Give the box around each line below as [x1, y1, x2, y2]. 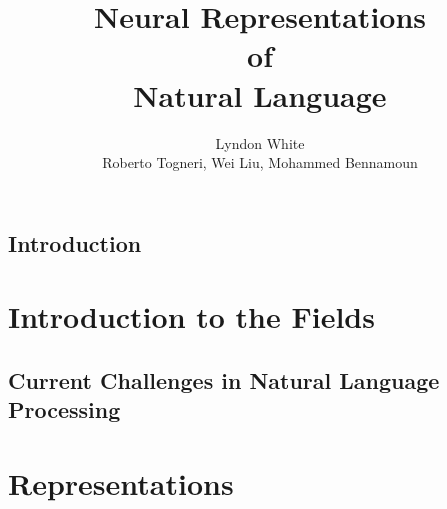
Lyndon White [215, 132, 305, 153]
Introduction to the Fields [8, 296, 375, 337]
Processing [8, 394, 121, 425]
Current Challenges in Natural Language [8, 364, 440, 395]
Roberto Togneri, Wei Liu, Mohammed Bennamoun [102, 152, 418, 173]
